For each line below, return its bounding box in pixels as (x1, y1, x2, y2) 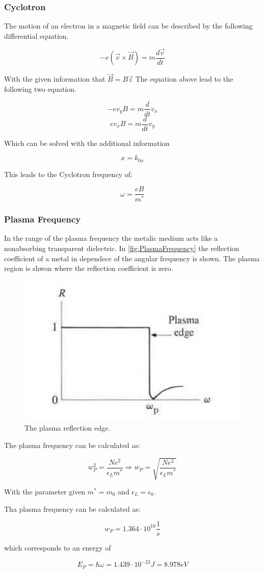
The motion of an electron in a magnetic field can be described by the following (4, 20, 253, 31)
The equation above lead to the (135, 73, 233, 84)
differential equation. (4, 30, 69, 41)
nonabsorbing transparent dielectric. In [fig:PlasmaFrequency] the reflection (4, 243, 240, 254)
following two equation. (4, 83, 76, 94)
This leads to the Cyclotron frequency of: (4, 168, 133, 179)
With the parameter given (4, 486, 86, 497)
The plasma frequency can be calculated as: (4, 439, 140, 450)
